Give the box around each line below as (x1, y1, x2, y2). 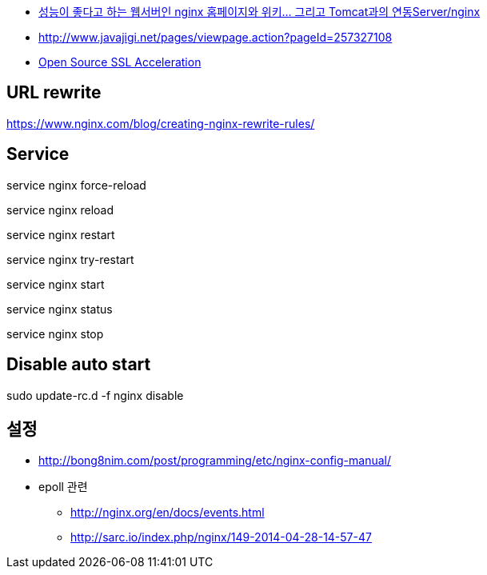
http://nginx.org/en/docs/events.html (70, 505, 265, 520)
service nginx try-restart (6, 252, 134, 266)
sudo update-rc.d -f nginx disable (6, 388, 184, 402)
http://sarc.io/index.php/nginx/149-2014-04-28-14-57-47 (70, 530, 372, 545)
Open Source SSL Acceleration (38, 55, 202, 69)
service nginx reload (6, 202, 114, 217)
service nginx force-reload (6, 178, 146, 192)
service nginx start (6, 277, 105, 291)
